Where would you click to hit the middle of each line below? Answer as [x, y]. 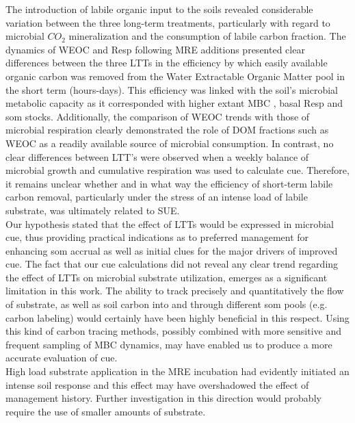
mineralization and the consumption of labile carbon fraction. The [207, 36]
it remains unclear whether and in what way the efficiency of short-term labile [169, 183]
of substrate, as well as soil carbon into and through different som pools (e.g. [167, 304]
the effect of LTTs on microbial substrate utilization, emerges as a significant [167, 277]
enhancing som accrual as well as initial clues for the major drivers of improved [172, 250]
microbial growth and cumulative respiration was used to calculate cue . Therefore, [177, 170]
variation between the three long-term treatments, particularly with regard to [168, 22]
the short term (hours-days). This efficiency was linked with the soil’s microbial [172, 89]
